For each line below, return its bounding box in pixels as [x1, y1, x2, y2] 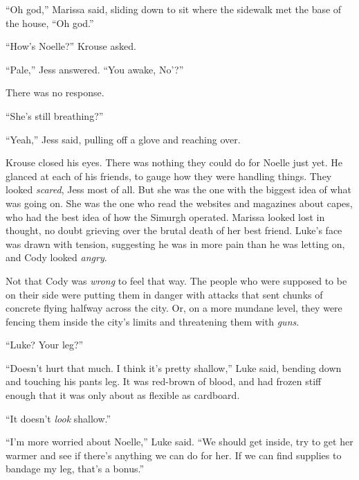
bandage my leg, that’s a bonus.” [6, 461, 145, 476]
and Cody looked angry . [6, 250, 107, 265]
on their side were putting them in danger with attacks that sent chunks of [6, 287, 323, 301]
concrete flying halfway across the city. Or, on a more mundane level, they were [6, 301, 342, 315]
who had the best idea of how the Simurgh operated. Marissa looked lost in [6, 209, 325, 224]
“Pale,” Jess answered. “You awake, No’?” [6, 62, 184, 76]
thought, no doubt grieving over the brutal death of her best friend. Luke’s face [6, 223, 342, 238]
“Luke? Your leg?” [6, 337, 84, 352]
